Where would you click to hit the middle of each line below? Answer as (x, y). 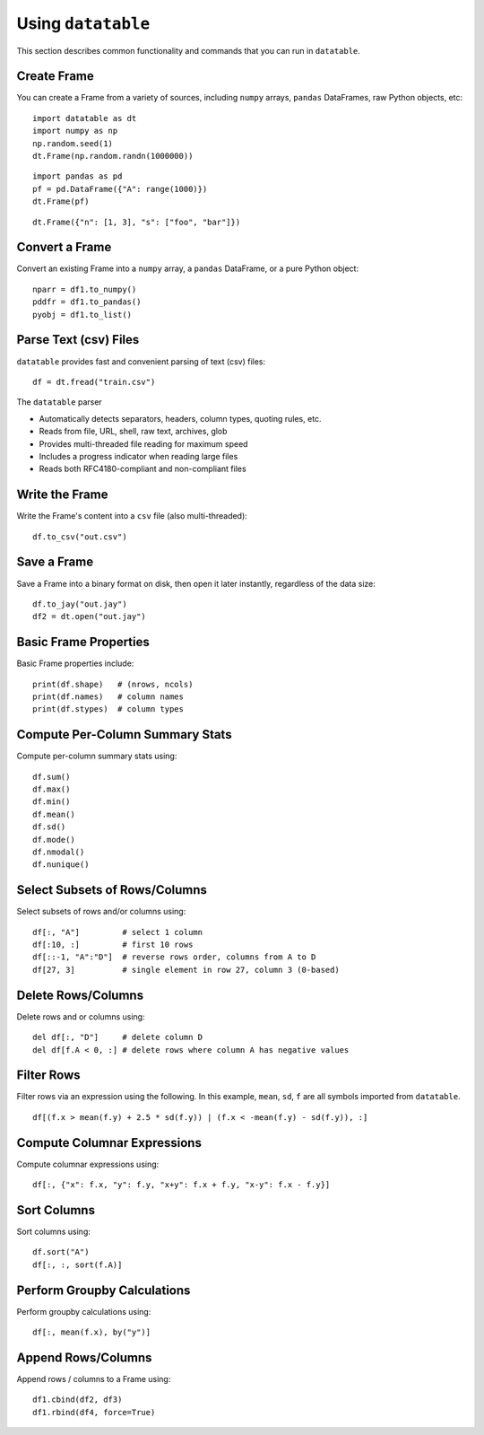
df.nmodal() (59, 852)
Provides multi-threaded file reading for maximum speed (143, 443)
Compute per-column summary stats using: (97, 756)
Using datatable (83, 23)
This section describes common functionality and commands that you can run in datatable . (188, 50)
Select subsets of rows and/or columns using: (101, 912)
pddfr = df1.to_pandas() (87, 302)
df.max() (52, 789)
